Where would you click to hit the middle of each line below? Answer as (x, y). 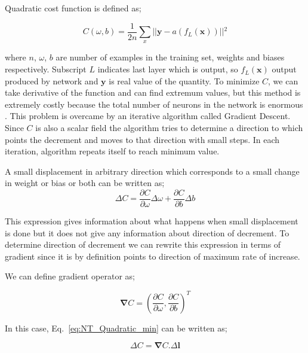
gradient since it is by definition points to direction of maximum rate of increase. (153, 256)
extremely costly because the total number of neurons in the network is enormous (154, 104)
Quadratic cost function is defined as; (73, 8)
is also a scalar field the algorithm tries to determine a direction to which (169, 128)
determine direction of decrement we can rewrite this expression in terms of (143, 244)
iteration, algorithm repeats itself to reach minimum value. (112, 151)
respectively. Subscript (46, 69)
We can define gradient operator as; (70, 276)
